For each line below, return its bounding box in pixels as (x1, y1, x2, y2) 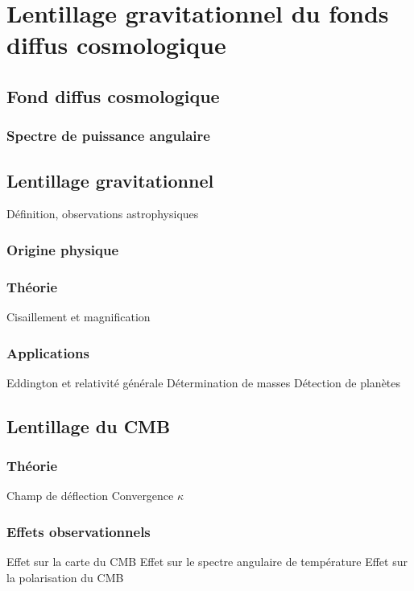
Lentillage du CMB (6, 413, 171, 438)
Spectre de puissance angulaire (6, 126, 210, 146)
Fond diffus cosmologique (6, 83, 220, 108)
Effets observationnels (6, 521, 151, 541)
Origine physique (6, 239, 119, 259)
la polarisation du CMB (6, 568, 124, 585)
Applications (6, 342, 89, 362)
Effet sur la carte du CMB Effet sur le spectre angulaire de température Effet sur (6, 553, 408, 570)
